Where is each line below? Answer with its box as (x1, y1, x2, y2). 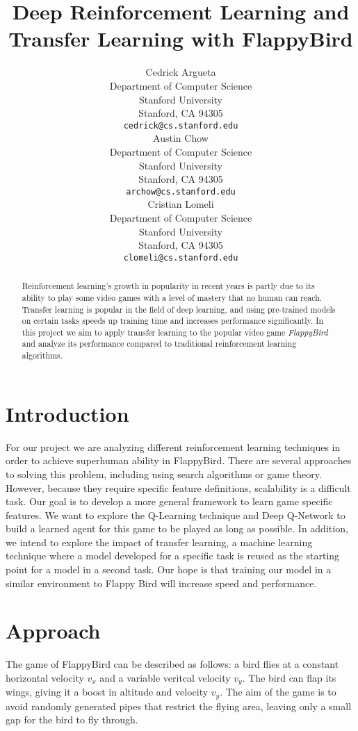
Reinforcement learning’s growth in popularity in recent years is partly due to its (22, 280, 315, 292)
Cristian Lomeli (147, 197, 214, 211)
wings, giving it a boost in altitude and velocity (6, 684, 209, 699)
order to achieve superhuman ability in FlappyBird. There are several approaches (6, 453, 352, 468)
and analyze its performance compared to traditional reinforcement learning (22, 338, 297, 350)
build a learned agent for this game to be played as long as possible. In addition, (6, 521, 348, 536)
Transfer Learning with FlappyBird (8, 24, 353, 53)
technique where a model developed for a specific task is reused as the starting (6, 548, 340, 563)
